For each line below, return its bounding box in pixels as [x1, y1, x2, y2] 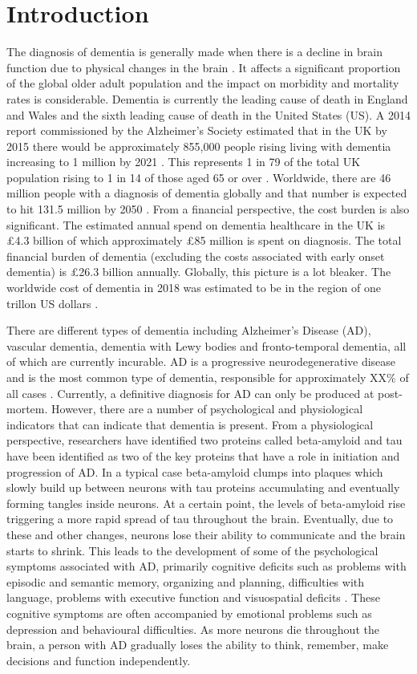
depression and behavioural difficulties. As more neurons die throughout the [6, 620, 379, 637]
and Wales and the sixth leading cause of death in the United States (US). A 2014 [6, 106, 411, 123]
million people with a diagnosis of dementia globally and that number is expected [6, 185, 407, 201]
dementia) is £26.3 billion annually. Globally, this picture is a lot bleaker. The [6, 263, 391, 280]
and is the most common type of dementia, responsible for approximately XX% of [6, 369, 409, 385]
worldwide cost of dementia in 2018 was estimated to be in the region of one [6, 279, 381, 296]
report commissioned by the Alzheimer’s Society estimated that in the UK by [6, 122, 387, 139]
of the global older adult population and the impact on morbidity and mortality [6, 75, 399, 91]
